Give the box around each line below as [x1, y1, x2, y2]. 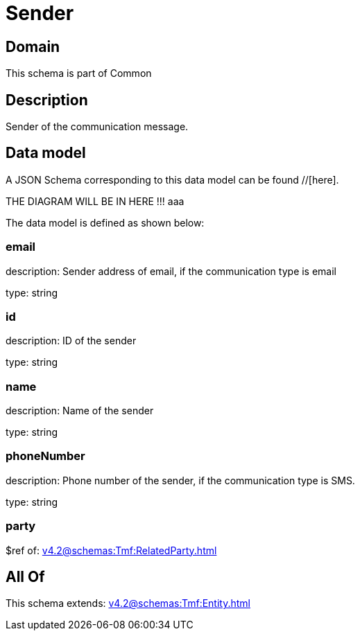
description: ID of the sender [6, 335, 137, 347]
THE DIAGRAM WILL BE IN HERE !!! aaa [6, 195, 185, 207]
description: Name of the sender [6, 405, 154, 417]
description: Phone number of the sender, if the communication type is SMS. [6, 474, 355, 486]
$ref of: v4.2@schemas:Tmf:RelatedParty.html [6, 544, 217, 556]
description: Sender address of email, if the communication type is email [6, 265, 337, 277]
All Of [6, 568, 45, 586]
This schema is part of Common [6, 67, 152, 80]
